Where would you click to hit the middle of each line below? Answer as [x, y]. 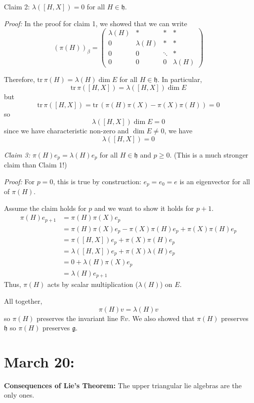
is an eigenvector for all [215, 181]
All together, [23, 301]
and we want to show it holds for [144, 208]
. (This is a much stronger [209, 154]
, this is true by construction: [97, 181]
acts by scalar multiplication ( [93, 284]
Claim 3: [17, 154]
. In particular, [180, 79]
